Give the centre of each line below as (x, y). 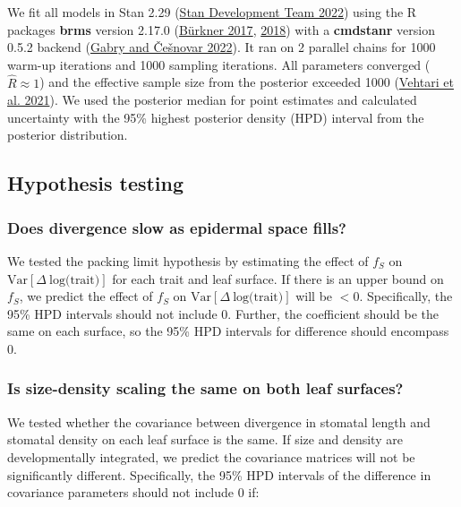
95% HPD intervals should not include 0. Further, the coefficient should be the (223, 313)
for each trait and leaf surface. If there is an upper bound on (278, 278)
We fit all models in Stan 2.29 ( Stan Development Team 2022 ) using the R (212, 12)
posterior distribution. (68, 135)
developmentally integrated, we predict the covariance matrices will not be (211, 456)
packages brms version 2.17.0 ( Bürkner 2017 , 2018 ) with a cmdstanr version (221, 29)
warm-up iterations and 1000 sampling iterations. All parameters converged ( (219, 64)
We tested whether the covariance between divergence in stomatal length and (219, 421)
